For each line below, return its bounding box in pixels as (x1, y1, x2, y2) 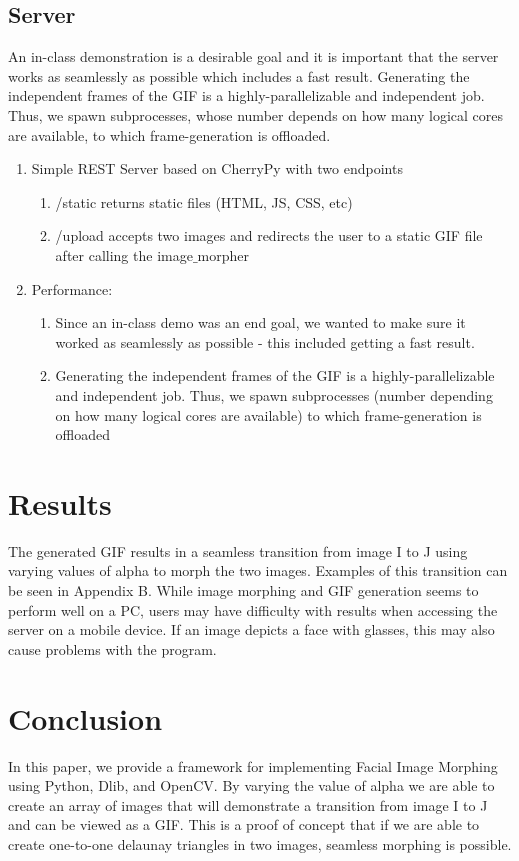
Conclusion (8, 697, 163, 738)
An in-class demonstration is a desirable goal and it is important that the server (8, 46, 499, 67)
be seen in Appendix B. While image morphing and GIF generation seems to (8, 580, 479, 601)
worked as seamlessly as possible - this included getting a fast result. (55, 331, 475, 352)
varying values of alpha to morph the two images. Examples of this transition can (8, 560, 508, 581)
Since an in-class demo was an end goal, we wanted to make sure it (55, 312, 466, 333)
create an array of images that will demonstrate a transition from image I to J (8, 794, 488, 815)
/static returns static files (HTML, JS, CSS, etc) (55, 191, 353, 212)
